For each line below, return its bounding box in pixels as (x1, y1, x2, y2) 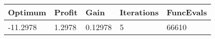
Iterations (119, 6, 159, 18)
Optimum (8, 6, 46, 18)
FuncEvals (166, 6, 207, 18)
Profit (54, 6, 78, 18)
